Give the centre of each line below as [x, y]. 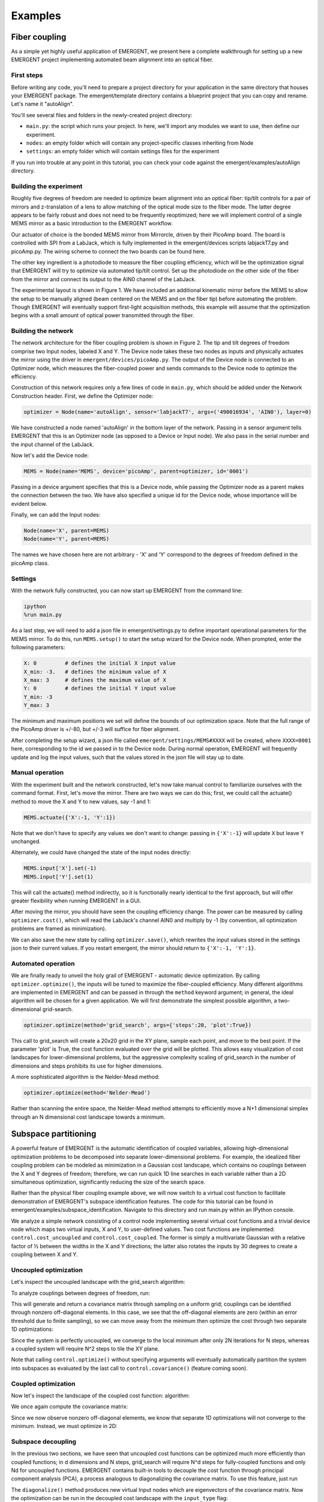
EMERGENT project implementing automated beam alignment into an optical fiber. [112, 59]
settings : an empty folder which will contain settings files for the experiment [123, 151]
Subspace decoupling [44, 1441]
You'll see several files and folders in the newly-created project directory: [102, 115]
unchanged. [26, 841]
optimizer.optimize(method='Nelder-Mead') [87, 1093]
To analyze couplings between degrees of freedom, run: [80, 1293]
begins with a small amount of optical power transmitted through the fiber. [103, 315]
